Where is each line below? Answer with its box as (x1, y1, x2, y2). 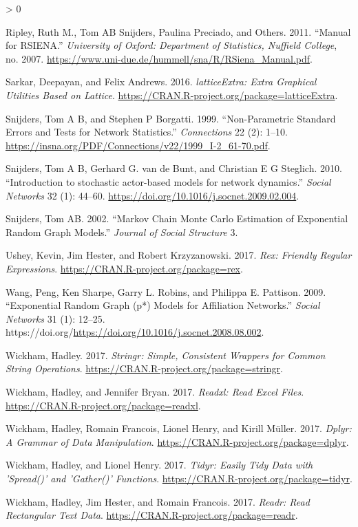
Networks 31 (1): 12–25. (6, 311, 105, 325)
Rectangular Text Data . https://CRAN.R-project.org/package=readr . (6, 508, 298, 522)
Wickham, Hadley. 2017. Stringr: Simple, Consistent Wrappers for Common (6, 347, 326, 362)
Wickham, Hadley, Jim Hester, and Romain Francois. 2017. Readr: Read (6, 494, 310, 508)
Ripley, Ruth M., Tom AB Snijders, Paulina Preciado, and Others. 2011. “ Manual (6, 24, 351, 39)
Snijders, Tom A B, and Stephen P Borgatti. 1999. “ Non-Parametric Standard (6, 111, 336, 125)
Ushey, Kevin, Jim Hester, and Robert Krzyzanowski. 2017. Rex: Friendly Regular (6, 248, 352, 262)
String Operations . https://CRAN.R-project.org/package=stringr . (6, 361, 283, 376)
